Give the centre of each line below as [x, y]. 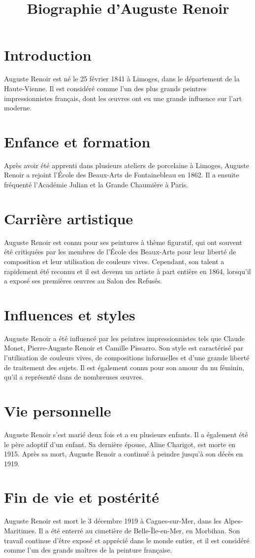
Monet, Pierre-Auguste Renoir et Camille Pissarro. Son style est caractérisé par [124, 348]
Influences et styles [70, 314]
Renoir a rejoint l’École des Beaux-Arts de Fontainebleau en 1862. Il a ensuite [122, 175]
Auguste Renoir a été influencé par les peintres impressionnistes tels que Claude [124, 338]
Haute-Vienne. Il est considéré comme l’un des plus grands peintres [105, 88]
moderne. [18, 108]
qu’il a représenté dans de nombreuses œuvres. [74, 377]
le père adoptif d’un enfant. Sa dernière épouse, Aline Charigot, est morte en [120, 444]
